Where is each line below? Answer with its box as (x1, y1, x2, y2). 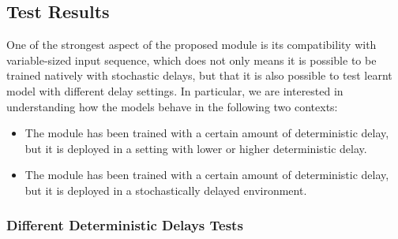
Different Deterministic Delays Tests (6, 215, 243, 235)
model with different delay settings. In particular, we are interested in (6, 82, 344, 99)
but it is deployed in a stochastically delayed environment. (24, 181, 307, 198)
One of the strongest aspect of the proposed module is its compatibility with (6, 36, 377, 53)
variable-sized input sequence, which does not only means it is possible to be (6, 51, 377, 68)
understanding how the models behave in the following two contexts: (6, 98, 338, 114)
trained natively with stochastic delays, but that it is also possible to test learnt (6, 67, 392, 84)
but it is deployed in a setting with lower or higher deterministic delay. (24, 140, 367, 156)
